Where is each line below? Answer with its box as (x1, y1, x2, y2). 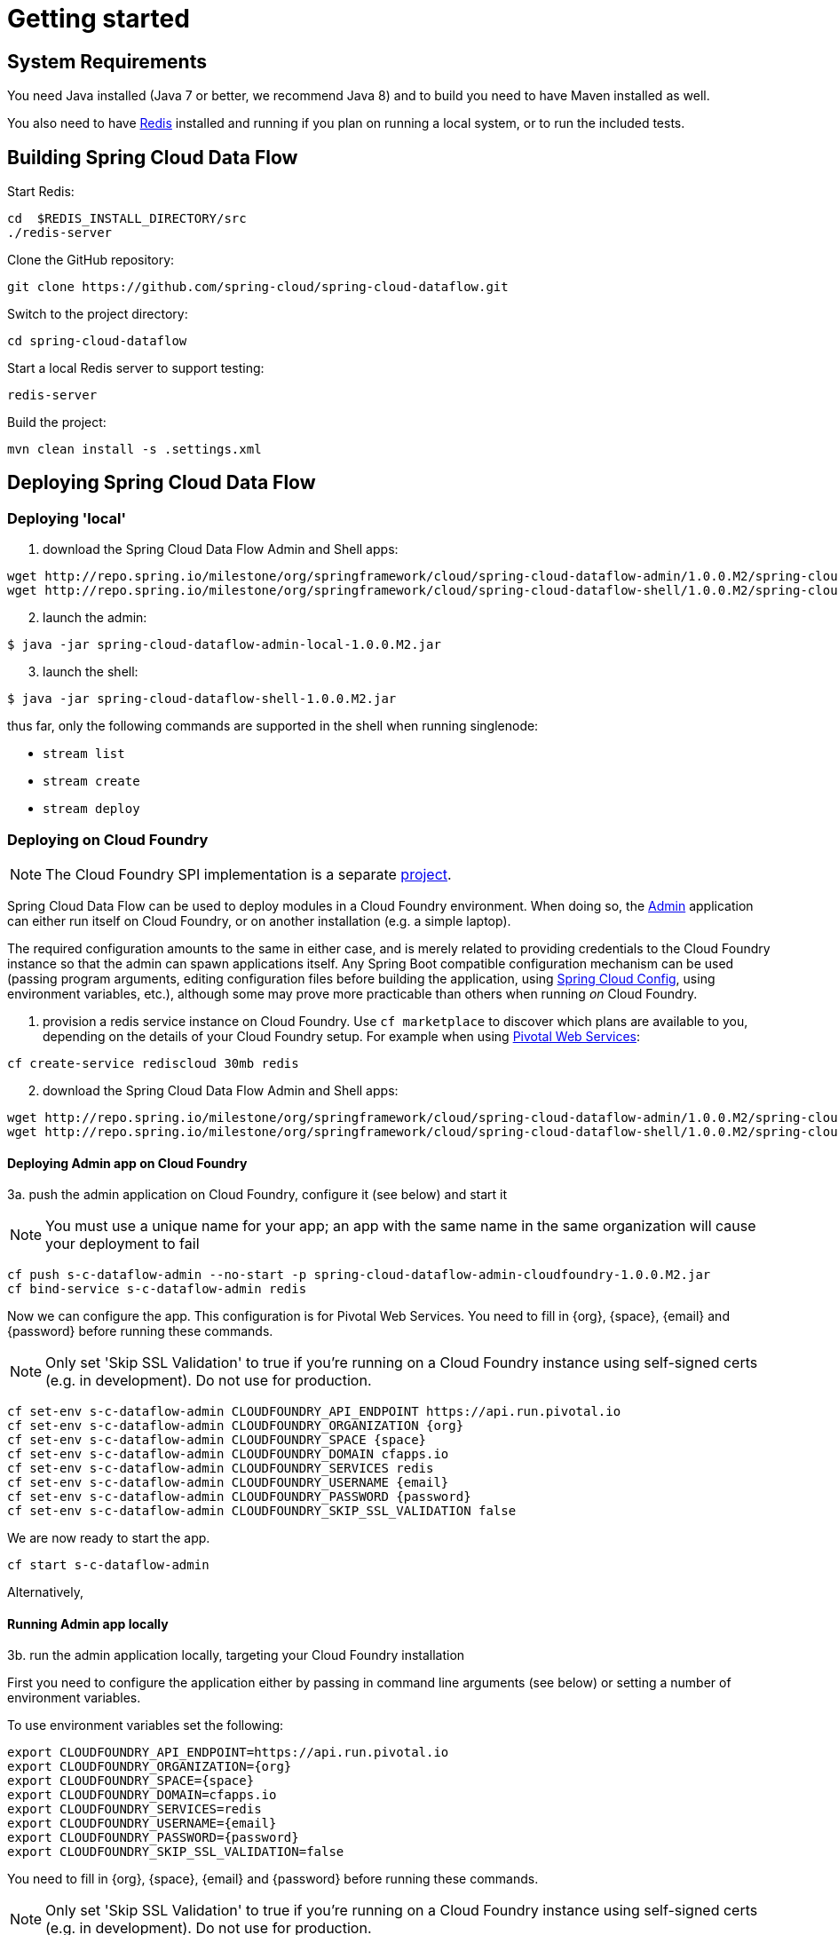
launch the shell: (43, 664, 138, 680)
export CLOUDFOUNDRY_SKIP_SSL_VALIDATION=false (7, 1844, 344, 1860)
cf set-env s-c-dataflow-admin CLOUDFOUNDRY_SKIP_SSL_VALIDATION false (7, 1504, 517, 1519)
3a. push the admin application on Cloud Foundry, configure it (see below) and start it (7, 1187, 508, 1203)
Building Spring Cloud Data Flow (7, 146, 298, 169)
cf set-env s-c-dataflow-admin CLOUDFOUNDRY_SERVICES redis (7, 1461, 434, 1476)
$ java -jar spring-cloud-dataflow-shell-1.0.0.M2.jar (7, 691, 397, 707)
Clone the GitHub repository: (7, 252, 175, 268)
